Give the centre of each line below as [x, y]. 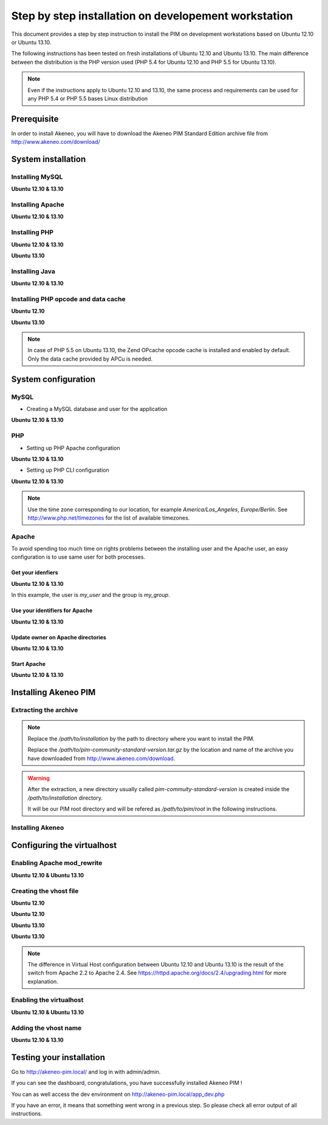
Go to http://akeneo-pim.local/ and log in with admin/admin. [86, 1072]
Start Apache [28, 664]
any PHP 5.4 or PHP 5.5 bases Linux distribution [88, 98]
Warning [39, 778]
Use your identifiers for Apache [52, 611]
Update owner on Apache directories [59, 637]
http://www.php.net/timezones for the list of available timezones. [109, 518]
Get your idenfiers [35, 573]
